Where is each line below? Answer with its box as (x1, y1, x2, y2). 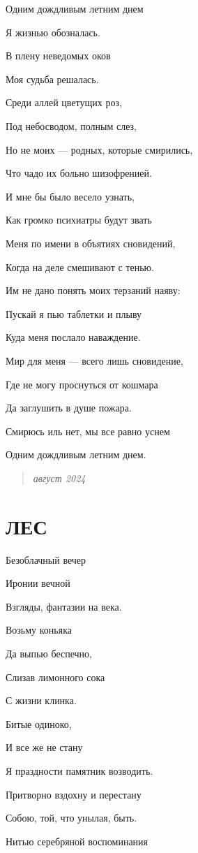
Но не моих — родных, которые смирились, (6, 142, 193, 156)
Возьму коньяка (6, 622, 72, 637)
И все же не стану (6, 740, 83, 754)
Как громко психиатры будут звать (6, 212, 152, 227)
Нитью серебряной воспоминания (6, 833, 148, 848)
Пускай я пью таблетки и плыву (6, 306, 142, 321)
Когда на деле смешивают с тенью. (6, 259, 154, 274)
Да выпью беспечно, (6, 646, 92, 660)
